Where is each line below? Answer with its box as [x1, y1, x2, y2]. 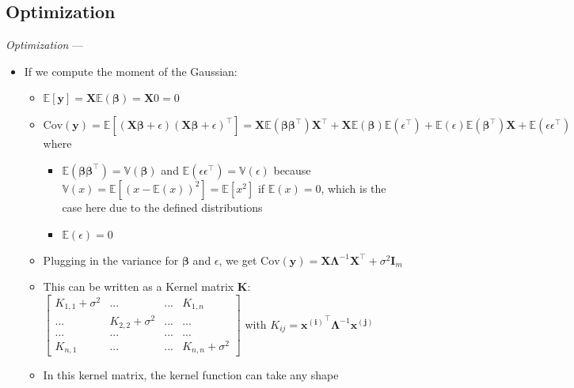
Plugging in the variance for [43, 251, 179, 268]
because [273, 161, 311, 178]
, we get [219, 251, 257, 268]
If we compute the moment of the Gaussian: [24, 62, 238, 79]
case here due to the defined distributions [62, 198, 263, 215]
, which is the [321, 179, 386, 196]
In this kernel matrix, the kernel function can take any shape [43, 367, 339, 383]
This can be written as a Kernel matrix [43, 278, 234, 295]
